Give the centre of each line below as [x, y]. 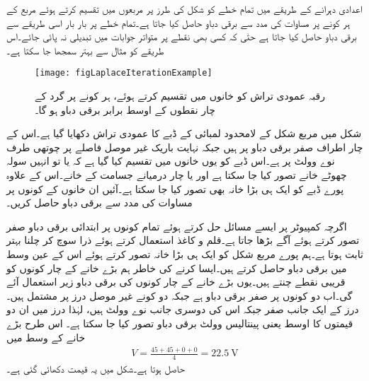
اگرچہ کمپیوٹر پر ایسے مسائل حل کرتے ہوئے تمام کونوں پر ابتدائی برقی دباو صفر [177, 226]
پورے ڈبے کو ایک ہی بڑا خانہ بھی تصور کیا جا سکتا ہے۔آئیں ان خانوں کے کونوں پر [175, 188]
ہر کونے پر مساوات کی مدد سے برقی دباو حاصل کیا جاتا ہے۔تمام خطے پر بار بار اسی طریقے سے [178, 22]
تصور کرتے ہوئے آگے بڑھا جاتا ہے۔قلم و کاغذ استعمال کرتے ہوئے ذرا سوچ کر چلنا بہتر [183, 240]
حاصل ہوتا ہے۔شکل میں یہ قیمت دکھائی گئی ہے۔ [96, 369]
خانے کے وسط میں [46, 337]
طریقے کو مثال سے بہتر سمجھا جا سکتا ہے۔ [85, 50]
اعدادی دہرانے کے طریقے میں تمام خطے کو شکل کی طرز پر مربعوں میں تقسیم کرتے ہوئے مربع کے [184, 8]
